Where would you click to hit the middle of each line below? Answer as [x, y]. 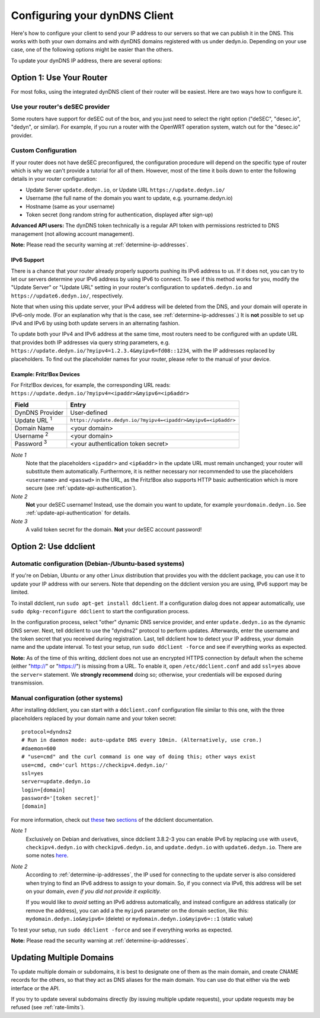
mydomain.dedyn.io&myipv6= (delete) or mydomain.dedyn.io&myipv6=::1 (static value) [139, 919]
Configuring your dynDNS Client [92, 15]
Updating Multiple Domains [63, 957]
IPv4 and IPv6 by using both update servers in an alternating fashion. [95, 323]
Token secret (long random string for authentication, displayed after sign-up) [119, 215]
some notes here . [47, 856]
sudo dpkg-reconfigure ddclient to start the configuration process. [100, 611]
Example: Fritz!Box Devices [45, 374]
